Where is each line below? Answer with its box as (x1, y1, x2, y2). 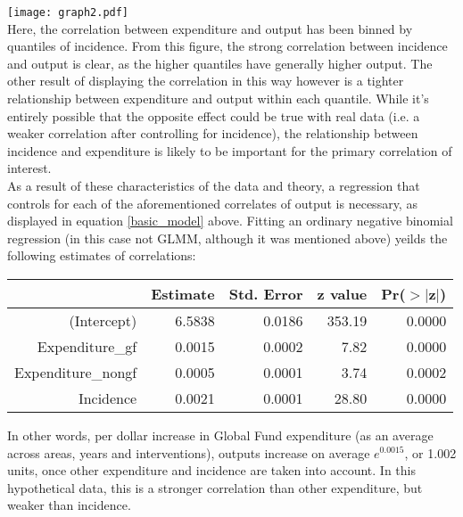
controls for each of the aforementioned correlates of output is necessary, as (7, 193, 418, 212)
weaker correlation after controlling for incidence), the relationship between (7, 124, 418, 143)
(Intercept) (69, 309, 137, 331)
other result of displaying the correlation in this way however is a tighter (7, 71, 404, 90)
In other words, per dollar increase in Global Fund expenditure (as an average (7, 425, 434, 444)
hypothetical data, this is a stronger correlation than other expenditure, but (7, 478, 423, 496)
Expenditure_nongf (14, 361, 137, 382)
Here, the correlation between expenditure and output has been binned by (7, 19, 413, 37)
